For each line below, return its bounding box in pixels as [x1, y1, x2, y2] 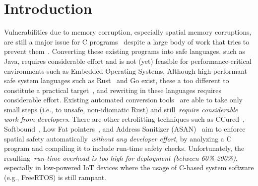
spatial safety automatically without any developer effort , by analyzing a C [4, 133, 232, 143]
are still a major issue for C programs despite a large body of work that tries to [4, 36, 250, 46]
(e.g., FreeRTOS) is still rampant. [4, 172, 106, 183]
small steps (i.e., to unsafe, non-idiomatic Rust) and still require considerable [4, 104, 238, 114]
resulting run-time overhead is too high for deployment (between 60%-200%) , [4, 152, 238, 163]
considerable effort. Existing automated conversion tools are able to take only [4, 94, 243, 105]
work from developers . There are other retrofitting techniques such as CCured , [4, 114, 245, 124]
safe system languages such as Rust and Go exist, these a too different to [4, 75, 229, 86]
